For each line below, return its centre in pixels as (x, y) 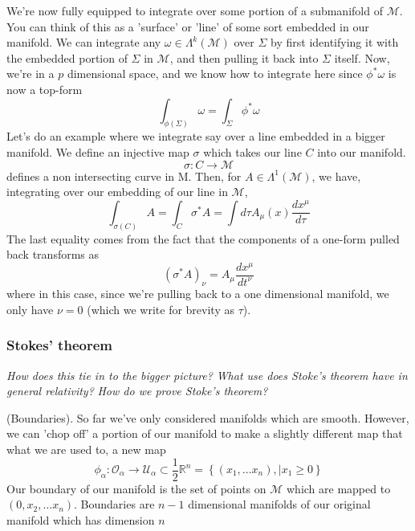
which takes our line (252, 152)
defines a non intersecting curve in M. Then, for (124, 176)
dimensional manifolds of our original (279, 504)
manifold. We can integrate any (84, 42)
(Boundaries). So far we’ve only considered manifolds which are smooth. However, (208, 417)
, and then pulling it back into (244, 57)
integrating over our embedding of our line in (117, 192)
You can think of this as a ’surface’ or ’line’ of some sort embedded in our (188, 26)
